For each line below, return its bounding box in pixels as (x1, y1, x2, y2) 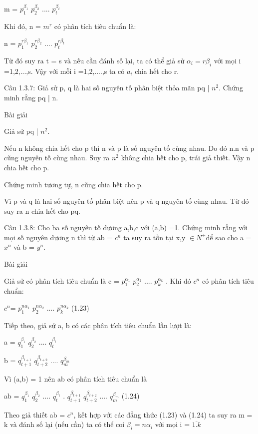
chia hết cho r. (135, 65, 179, 76)
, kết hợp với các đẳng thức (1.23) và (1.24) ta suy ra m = (73, 409, 253, 420)
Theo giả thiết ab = (4, 409, 65, 420)
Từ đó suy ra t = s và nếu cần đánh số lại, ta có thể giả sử (4, 55, 185, 65)
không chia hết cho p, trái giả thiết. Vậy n (121, 152, 251, 163)
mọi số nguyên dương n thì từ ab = (4, 232, 113, 242)
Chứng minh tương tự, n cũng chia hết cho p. (4, 179, 143, 189)
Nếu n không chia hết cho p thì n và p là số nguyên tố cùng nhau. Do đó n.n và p (4, 142, 255, 153)
